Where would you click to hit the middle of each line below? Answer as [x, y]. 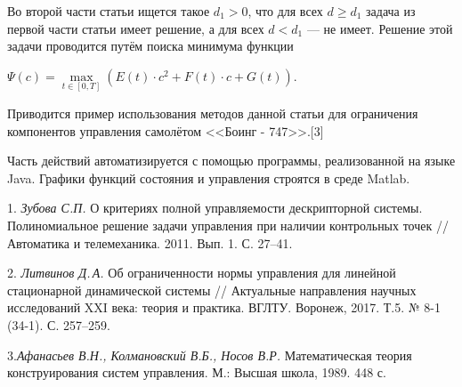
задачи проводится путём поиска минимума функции [150, 46]
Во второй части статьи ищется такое [109, 11]
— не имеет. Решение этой [380, 28]
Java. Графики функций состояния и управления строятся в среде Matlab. [209, 177]
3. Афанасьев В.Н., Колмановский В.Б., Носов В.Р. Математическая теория [210, 355]
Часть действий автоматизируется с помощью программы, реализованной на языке [231, 161]
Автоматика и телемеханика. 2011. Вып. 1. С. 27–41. [150, 242]
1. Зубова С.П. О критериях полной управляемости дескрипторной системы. [215, 208]
